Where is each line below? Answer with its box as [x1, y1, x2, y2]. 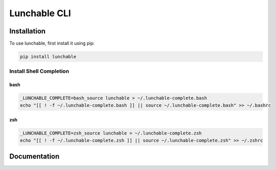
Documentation [9, 152, 60, 160]
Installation [9, 27, 46, 35]
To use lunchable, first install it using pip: [9, 40, 95, 47]
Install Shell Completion [9, 68, 69, 75]
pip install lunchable [20, 54, 76, 60]
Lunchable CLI [9, 8, 71, 19]
